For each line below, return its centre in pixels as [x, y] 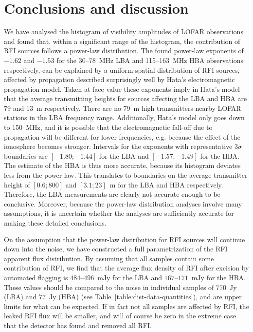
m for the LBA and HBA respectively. [166, 184]
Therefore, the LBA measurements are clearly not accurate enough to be [112, 194]
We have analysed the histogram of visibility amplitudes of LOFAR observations [124, 31]
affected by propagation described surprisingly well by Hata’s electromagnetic [119, 79]
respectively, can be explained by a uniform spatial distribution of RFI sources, [122, 70]
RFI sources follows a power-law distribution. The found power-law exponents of [124, 51]
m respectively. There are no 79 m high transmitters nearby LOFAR [139, 108]
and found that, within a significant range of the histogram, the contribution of [122, 41]
